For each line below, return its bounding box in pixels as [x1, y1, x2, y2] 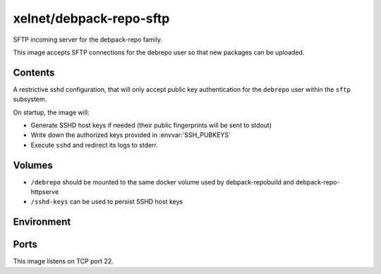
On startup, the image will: [13, 108, 90, 117]
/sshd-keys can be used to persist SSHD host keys [30, 198, 183, 206]
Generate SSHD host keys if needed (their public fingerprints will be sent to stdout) [30, 121, 272, 130]
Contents [13, 66, 55, 78]
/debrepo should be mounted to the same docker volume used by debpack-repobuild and [30, 177, 294, 186]
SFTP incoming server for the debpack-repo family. [13, 35, 162, 44]
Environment [13, 216, 71, 228]
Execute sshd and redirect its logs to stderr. [30, 141, 159, 149]
